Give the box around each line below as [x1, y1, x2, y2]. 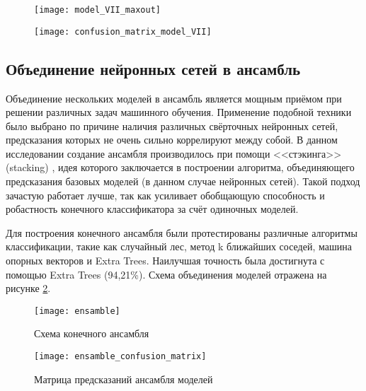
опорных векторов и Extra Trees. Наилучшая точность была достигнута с [6, 253, 325, 268]
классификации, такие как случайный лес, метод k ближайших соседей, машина [6, 239, 352, 254]
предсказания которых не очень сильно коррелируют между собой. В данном [6, 132, 338, 147]
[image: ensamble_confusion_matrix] [34, 351, 207, 362]
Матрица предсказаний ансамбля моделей [34, 371, 213, 386]
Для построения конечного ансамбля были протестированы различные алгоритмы [6, 225, 358, 240]
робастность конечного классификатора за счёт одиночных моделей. [6, 202, 299, 216]
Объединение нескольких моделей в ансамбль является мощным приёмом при [6, 91, 342, 105]
